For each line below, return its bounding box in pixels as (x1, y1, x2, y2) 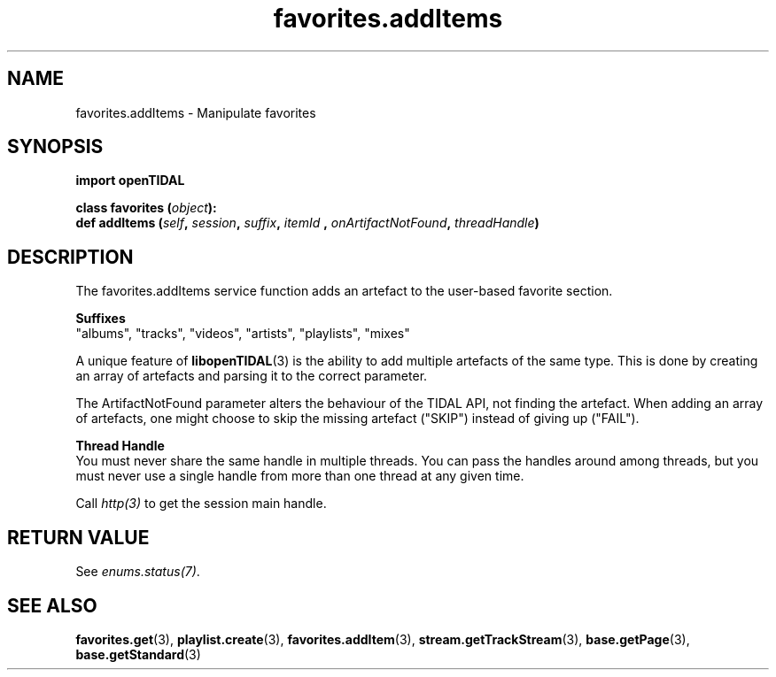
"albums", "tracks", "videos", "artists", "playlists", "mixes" (75, 326, 410, 342)
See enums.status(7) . (75, 564, 200, 580)
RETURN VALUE (7, 526, 150, 549)
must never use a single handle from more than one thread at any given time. (75, 468, 524, 484)
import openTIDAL (75, 173, 185, 188)
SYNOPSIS (7, 135, 104, 158)
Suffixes (75, 311, 126, 327)
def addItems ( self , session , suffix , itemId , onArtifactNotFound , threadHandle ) (75, 215, 539, 231)
